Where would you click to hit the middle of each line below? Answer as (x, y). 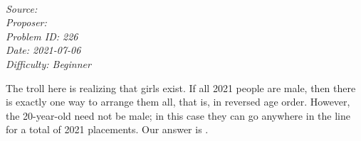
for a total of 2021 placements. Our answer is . (107, 129)
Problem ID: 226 (42, 36)
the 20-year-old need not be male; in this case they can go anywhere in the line (178, 115)
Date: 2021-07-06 (43, 50)
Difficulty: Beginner (48, 63)
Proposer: (26, 22)
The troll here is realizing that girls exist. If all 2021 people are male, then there (181, 88)
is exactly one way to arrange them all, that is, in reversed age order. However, (178, 102)
